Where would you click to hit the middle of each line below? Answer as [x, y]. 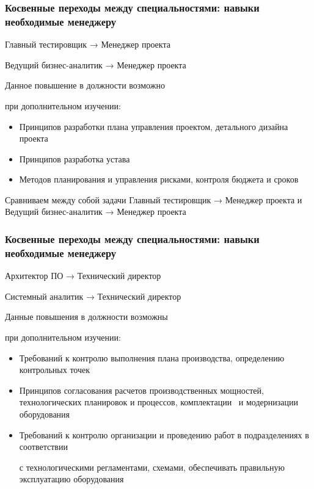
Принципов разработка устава [75, 158]
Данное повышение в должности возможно [85, 85]
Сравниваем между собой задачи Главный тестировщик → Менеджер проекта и [154, 199]
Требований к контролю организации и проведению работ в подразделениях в [164, 434]
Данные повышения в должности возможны [86, 317]
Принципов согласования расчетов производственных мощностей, [141, 390]
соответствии [43, 447]
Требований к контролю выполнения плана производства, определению [152, 357]
